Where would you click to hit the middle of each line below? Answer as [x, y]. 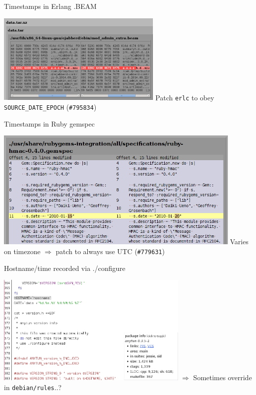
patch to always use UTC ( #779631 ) [110, 251]
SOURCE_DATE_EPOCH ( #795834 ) [50, 107]
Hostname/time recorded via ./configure [65, 268]
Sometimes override [222, 377]
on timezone [22, 251]
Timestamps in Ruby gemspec [49, 123]
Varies [239, 241]
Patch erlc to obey [185, 97]
